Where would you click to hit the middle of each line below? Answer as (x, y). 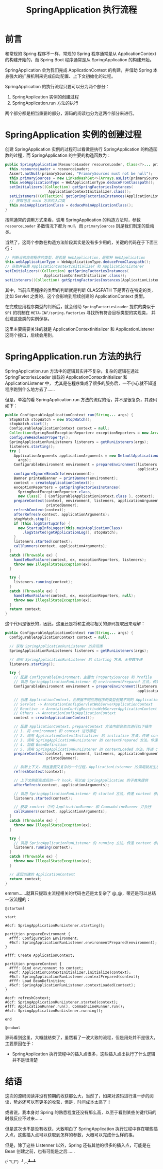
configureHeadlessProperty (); (40, 438)
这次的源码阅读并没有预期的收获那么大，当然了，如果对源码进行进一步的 (77, 1096)
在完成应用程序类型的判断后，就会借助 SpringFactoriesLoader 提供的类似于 (80, 306)
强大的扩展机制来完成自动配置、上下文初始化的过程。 (62, 76)
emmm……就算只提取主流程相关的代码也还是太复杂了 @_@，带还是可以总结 (81, 893)
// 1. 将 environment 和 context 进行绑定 (55, 731)
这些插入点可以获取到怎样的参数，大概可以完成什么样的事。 (77, 1135)
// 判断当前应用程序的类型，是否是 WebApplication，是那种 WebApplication (75, 258)
